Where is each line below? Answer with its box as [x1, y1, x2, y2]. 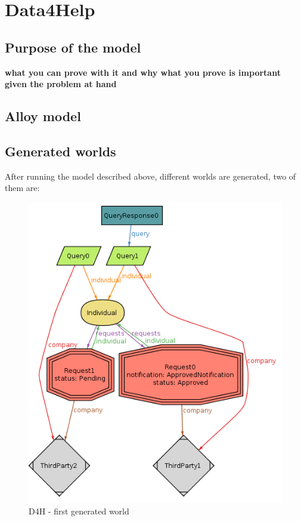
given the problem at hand [5, 78, 117, 90]
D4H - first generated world [29, 505, 129, 517]
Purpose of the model [5, 38, 141, 56]
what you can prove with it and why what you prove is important [5, 66, 281, 78]
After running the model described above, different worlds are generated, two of [5, 169, 296, 182]
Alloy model [5, 107, 81, 125]
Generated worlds [5, 141, 116, 160]
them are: [5, 181, 40, 194]
